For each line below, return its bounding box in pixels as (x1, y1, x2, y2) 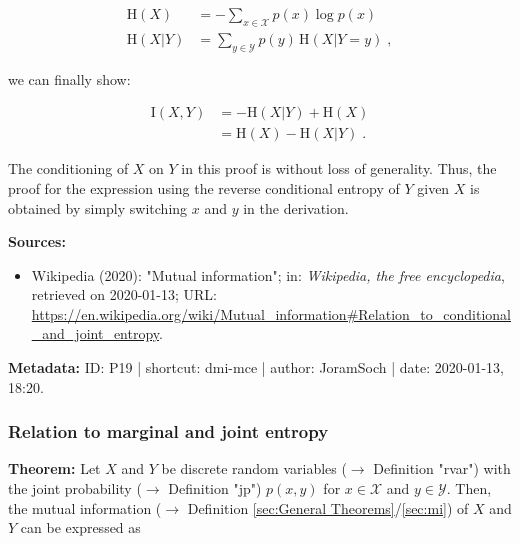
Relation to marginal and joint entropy (8, 419, 329, 444)
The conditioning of (8, 158, 129, 179)
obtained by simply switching (8, 197, 188, 218)
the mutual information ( (8, 497, 162, 518)
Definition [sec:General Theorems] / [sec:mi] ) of (187, 497, 469, 518)
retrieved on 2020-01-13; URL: (31, 284, 217, 305)
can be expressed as (20, 517, 141, 538)
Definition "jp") (168, 478, 262, 499)
